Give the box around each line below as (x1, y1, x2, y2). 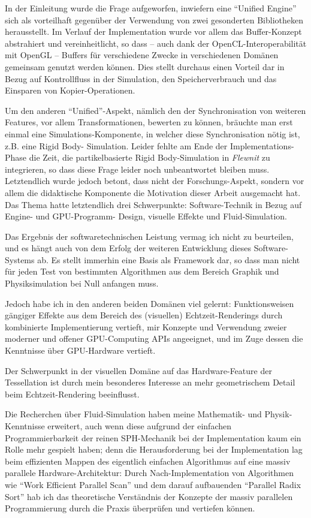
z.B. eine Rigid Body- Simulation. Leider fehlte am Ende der (5, 139, 228, 152)
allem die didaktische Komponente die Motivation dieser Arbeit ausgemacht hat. (5, 186, 301, 198)
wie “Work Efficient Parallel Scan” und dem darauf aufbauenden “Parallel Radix (5, 478, 301, 490)
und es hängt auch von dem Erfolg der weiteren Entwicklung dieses (5, 242, 252, 254)
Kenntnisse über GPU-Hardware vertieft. (5, 344, 156, 357)
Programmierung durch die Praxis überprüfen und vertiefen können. (5, 502, 255, 514)
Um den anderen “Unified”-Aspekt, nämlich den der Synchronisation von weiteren (5, 104, 306, 116)
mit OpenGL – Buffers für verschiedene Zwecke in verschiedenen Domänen (5, 49, 279, 61)
